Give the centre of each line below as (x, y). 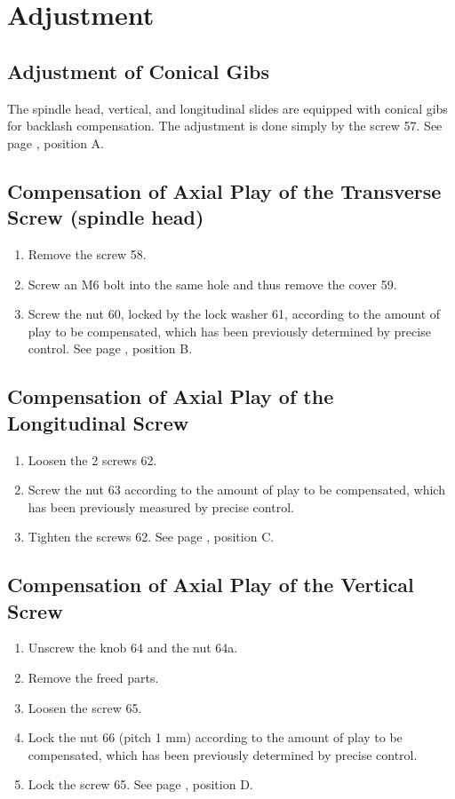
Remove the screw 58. (87, 253)
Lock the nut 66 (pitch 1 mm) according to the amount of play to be (215, 737)
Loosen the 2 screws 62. (92, 459)
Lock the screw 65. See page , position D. (140, 784)
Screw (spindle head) (106, 217)
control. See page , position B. (110, 348)
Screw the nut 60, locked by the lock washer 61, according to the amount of (234, 314)
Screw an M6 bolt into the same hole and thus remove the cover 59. (212, 284)
